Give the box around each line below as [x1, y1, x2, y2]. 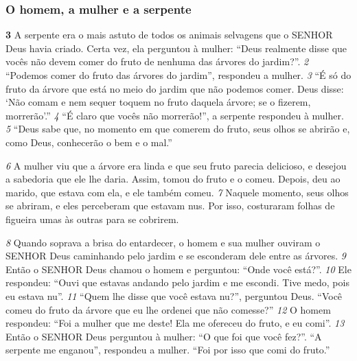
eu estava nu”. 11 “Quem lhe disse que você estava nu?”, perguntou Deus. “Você [5, 288, 343, 303]
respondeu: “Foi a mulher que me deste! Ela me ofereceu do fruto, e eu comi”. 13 [5, 316, 345, 330]
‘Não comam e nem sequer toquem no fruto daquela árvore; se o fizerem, [5, 95, 311, 109]
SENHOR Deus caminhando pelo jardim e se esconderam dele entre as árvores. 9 [5, 248, 346, 263]
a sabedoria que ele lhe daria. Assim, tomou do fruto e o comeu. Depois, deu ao [5, 172, 341, 186]
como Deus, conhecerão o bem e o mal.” [5, 135, 172, 149]
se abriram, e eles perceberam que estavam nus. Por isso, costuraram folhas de [5, 198, 335, 213]
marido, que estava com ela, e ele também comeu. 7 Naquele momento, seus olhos [5, 185, 349, 199]
